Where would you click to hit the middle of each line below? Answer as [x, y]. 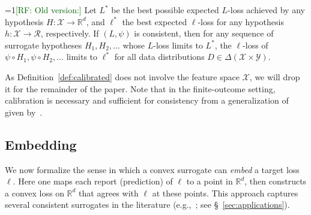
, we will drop [275, 76]
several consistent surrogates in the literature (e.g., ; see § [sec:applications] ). [147, 205]
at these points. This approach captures [225, 193]
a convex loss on [35, 193]
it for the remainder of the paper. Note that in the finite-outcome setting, [140, 88]
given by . [24, 112]
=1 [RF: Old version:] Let [51, 10]
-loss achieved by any [266, 10]
